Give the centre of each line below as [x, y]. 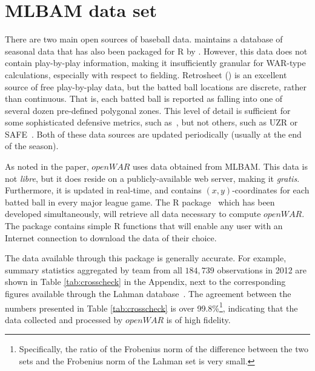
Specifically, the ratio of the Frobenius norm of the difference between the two [164, 349]
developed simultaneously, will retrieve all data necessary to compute [133, 214]
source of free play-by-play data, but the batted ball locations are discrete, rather [156, 86]
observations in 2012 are [262, 269]
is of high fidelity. [198, 319]
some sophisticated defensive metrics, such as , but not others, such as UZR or [151, 122]
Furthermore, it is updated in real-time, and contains [103, 190]
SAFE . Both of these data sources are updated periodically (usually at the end [153, 134]
